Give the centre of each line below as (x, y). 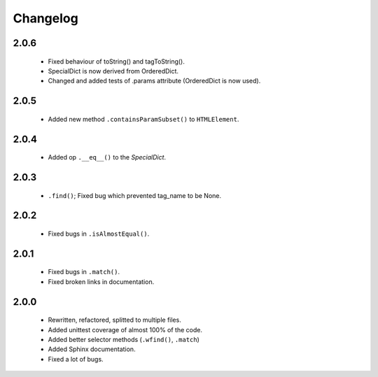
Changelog (45, 18)
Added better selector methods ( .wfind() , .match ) (124, 339)
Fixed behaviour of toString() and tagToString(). (117, 61)
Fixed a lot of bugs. (76, 359)
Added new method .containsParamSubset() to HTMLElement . (143, 119)
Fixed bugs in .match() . (84, 272)
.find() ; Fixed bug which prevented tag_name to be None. (135, 195)
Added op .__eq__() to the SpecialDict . (107, 157)
